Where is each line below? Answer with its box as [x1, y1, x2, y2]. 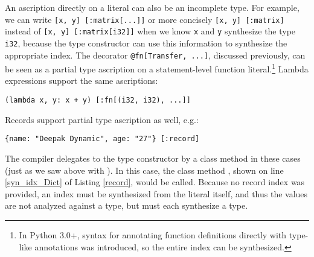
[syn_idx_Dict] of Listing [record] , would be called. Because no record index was [5, 176, 305, 188]
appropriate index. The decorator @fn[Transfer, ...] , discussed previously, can [5, 48, 306, 61]
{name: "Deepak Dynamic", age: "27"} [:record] [5, 135, 200, 144]
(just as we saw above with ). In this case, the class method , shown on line [5, 163, 284, 176]
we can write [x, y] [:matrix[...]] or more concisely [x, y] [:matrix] [5, 13, 284, 25]
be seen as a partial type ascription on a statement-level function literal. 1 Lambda [5, 61, 309, 75]
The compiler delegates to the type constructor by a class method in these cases [5, 151, 301, 164]
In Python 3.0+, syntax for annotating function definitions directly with [19, 228, 287, 241]
